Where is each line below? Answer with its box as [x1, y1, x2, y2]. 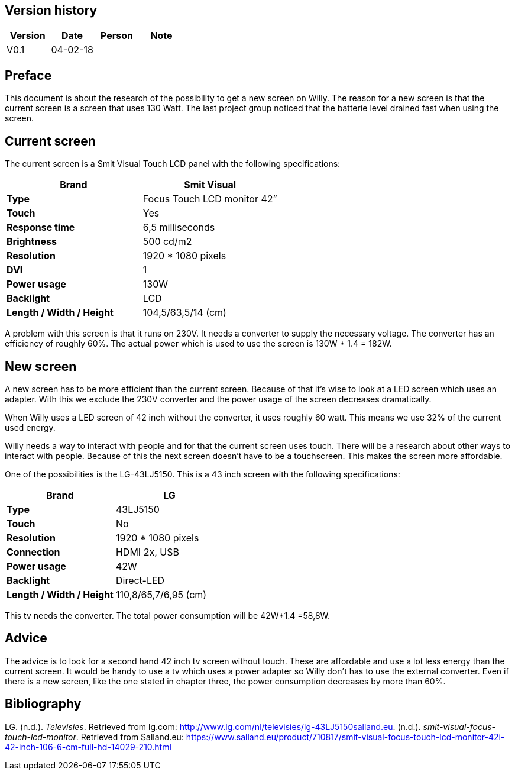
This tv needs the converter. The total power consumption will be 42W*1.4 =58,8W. [5, 610, 331, 621]
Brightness [7, 235, 57, 248]
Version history [5, 3, 98, 18]
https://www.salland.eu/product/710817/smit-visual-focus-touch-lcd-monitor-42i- [186, 731, 505, 742]
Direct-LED [115, 574, 165, 586]
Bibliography [5, 696, 82, 712]
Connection [7, 545, 60, 558]
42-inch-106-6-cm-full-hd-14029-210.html [5, 741, 171, 752]
